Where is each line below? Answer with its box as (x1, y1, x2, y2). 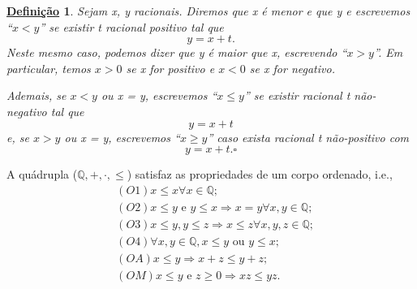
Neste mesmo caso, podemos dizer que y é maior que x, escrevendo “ (6, 44, 347, 61)
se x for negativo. (249, 59, 335, 76)
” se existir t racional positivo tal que (39, 18, 224, 35)
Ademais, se (6, 87, 67, 104)
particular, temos (6, 59, 91, 76)
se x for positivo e (126, 59, 215, 76)
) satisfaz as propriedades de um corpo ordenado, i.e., (127, 166, 393, 183)
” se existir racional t (243, 87, 350, 104)
